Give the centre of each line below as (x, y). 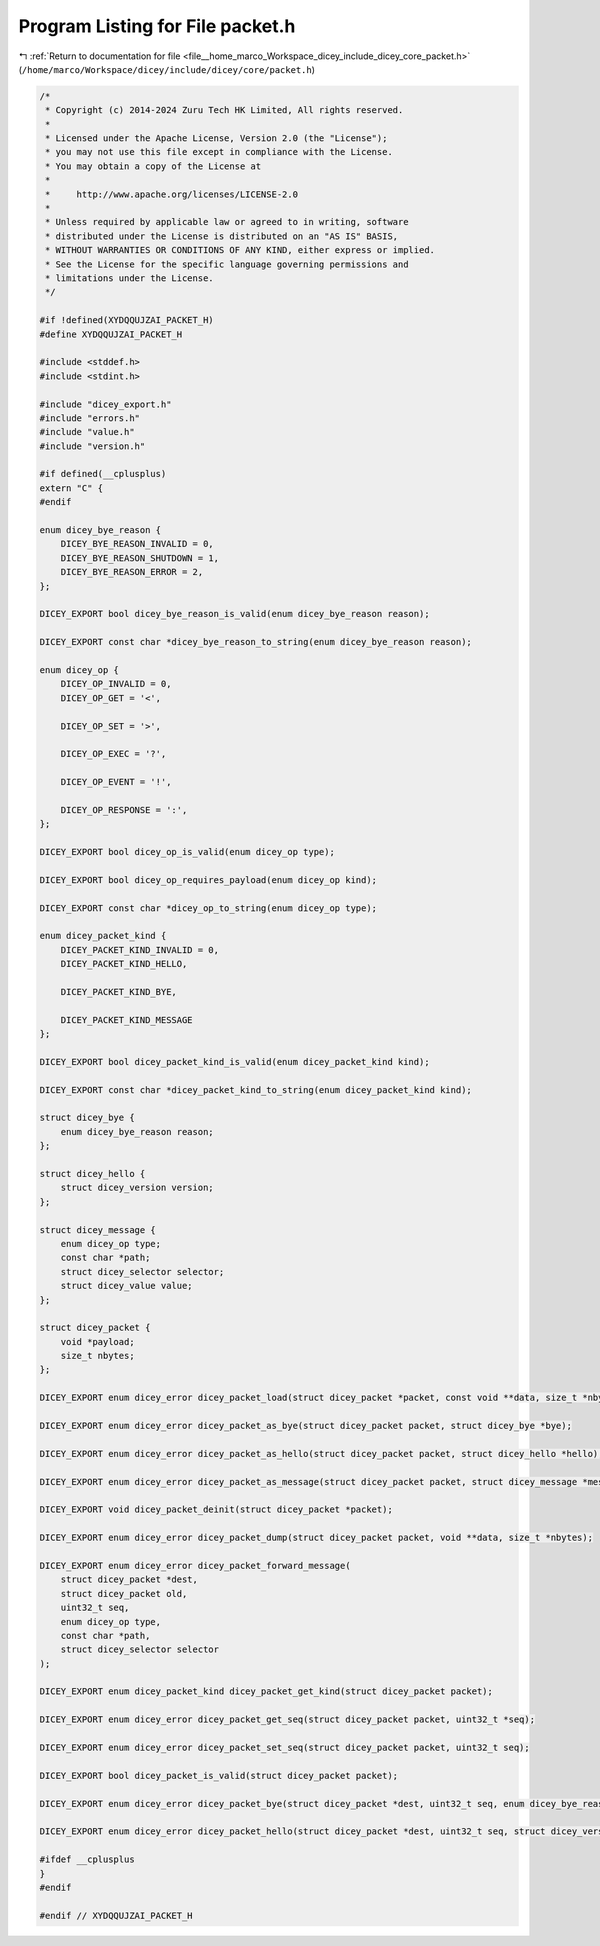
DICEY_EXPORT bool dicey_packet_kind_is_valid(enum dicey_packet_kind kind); (234, 1061)
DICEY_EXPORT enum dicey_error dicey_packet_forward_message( (195, 1565)
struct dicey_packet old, (124, 1593)
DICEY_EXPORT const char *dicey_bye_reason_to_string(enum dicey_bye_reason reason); (255, 642)
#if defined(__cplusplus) (103, 474)
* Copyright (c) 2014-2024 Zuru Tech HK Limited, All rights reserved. (224, 110)
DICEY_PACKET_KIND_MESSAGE (127, 1019)
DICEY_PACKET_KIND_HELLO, (124, 964)
